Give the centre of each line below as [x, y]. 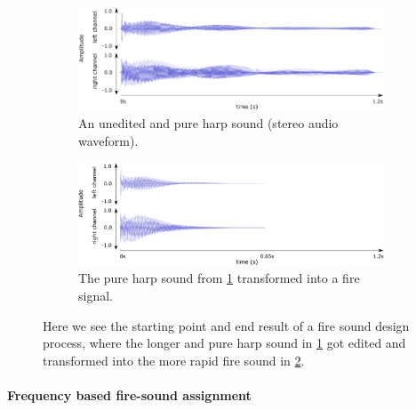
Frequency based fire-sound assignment [129, 394]
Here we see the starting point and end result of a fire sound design [226, 325]
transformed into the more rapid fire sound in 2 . [174, 360]
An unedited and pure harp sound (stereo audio [208, 123]
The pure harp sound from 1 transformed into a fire [219, 278]
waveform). [108, 140]
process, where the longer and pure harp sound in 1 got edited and [224, 343]
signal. [96, 295]
